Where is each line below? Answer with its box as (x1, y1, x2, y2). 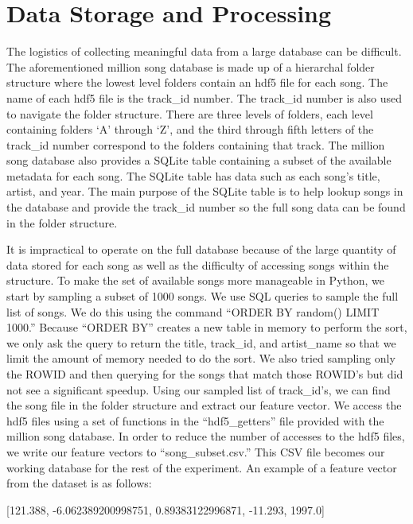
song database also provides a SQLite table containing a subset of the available (6, 152, 392, 169)
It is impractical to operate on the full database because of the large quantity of (6, 241, 396, 258)
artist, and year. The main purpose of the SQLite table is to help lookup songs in (6, 183, 403, 200)
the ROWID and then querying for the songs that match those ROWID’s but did (6, 366, 403, 382)
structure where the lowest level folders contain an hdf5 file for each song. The (6, 74, 388, 91)
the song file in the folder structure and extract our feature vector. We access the (6, 397, 402, 413)
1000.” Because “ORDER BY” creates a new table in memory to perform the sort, (6, 319, 407, 336)
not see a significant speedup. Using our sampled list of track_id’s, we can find (6, 381, 391, 398)
